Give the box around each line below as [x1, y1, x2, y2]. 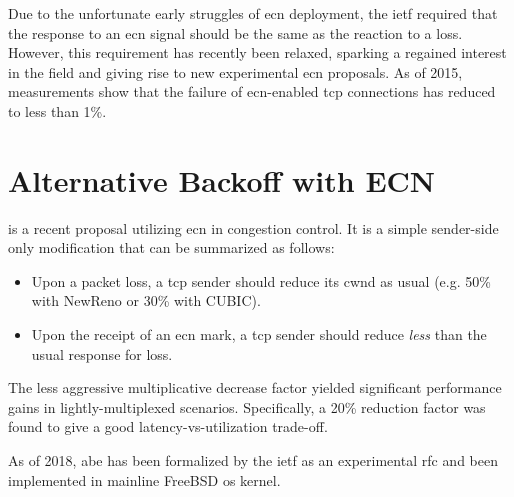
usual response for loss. [31, 343, 173, 364]
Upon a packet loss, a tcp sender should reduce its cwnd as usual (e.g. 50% [31, 270, 491, 291]
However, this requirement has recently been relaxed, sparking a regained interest [8, 42, 507, 63]
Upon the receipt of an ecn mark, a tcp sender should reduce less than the [31, 324, 487, 345]
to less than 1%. [8, 100, 107, 121]
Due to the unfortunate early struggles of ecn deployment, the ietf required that [8, 3, 498, 23]
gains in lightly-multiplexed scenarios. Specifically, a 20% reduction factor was [8, 396, 486, 417]
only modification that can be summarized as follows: [8, 237, 335, 258]
